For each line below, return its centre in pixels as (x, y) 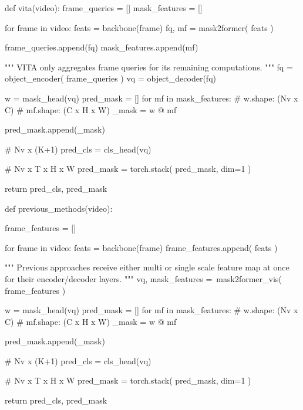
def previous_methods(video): (59, 208)
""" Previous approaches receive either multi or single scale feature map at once (147, 267)
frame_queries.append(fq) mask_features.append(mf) (102, 47)
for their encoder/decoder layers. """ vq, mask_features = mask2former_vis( (143, 278)
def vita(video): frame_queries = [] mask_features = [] (104, 8)
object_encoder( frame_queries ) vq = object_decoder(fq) (110, 78)
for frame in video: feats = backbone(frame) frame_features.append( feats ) (141, 247)
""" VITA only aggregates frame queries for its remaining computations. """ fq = (149, 67)
